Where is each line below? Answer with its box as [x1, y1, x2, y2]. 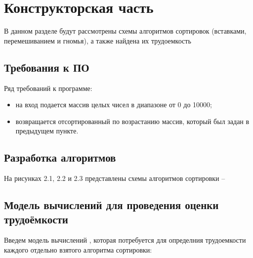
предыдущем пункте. [15, 126, 79, 136]
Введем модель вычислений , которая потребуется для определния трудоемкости [4, 235, 246, 245]
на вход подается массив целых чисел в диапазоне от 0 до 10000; [15, 99, 212, 110]
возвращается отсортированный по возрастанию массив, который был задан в [15, 116, 250, 126]
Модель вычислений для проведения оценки [4, 197, 219, 213]
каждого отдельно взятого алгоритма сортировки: [4, 244, 152, 255]
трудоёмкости [4, 212, 68, 227]
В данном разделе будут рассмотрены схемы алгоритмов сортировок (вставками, [4, 26, 247, 36]
